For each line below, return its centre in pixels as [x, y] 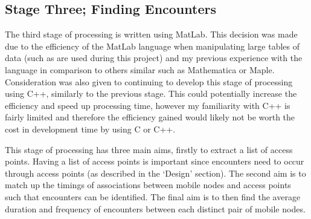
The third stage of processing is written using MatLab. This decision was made [151, 34]
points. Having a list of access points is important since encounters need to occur [155, 161]
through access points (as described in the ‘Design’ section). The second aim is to [155, 173]
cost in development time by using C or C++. [90, 129]
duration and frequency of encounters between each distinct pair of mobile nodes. [155, 208]
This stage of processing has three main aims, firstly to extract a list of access [149, 149]
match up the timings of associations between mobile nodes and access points [148, 185]
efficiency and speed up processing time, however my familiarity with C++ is [148, 105]
